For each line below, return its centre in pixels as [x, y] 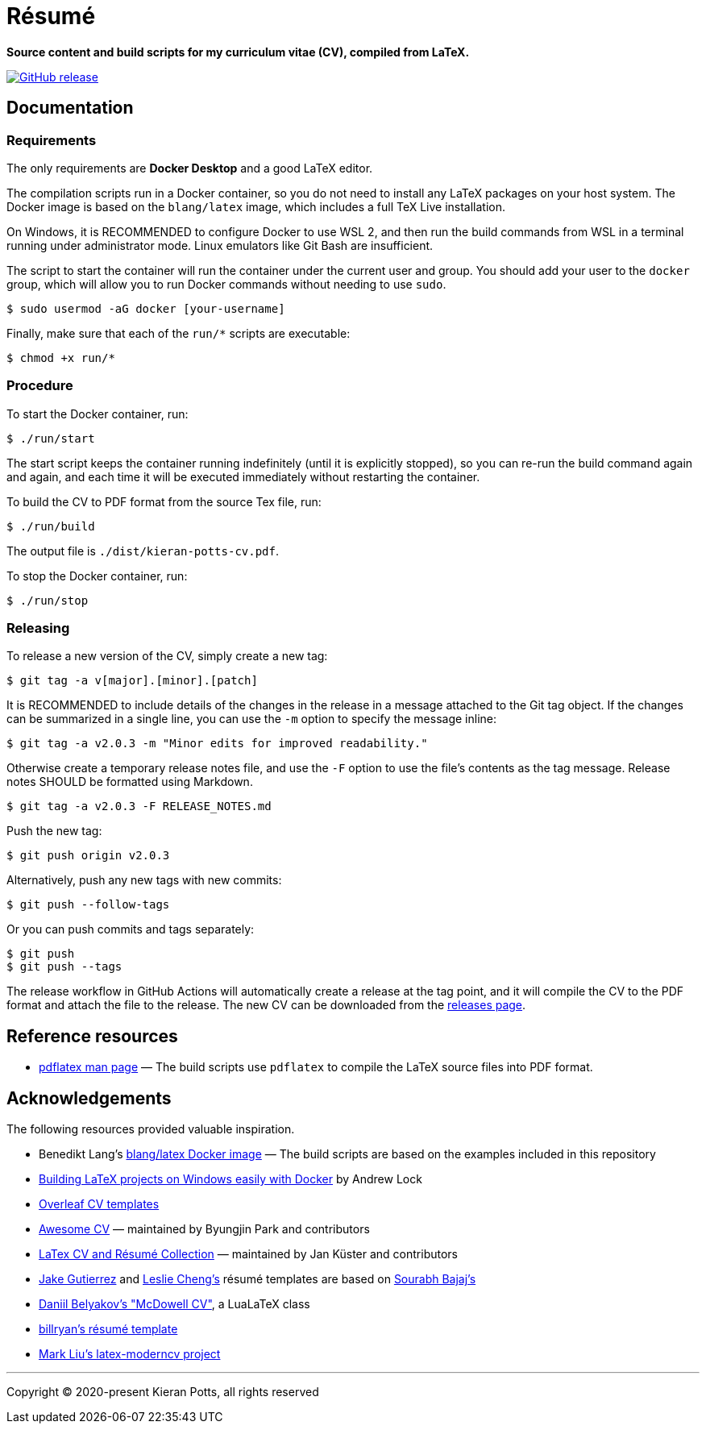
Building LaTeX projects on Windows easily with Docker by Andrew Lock [230, 1179]
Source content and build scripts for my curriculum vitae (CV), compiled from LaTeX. [238, 52]
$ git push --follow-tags [88, 905]
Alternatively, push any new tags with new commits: [144, 880]
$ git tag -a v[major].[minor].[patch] [132, 681]
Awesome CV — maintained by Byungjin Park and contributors [204, 1229]
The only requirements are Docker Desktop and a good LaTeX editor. [190, 168]
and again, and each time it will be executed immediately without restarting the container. [243, 476]
